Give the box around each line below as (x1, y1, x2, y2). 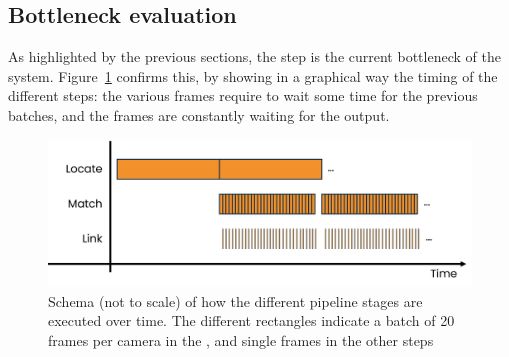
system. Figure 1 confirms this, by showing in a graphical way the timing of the (8, 65, 498, 86)
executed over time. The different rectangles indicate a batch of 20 (48, 310, 455, 331)
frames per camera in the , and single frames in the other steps (48, 329, 434, 350)
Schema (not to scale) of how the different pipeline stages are (48, 290, 423, 311)
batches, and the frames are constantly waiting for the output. (8, 104, 390, 125)
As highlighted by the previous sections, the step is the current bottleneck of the (8, 46, 501, 67)
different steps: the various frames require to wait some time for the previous (8, 85, 478, 106)
